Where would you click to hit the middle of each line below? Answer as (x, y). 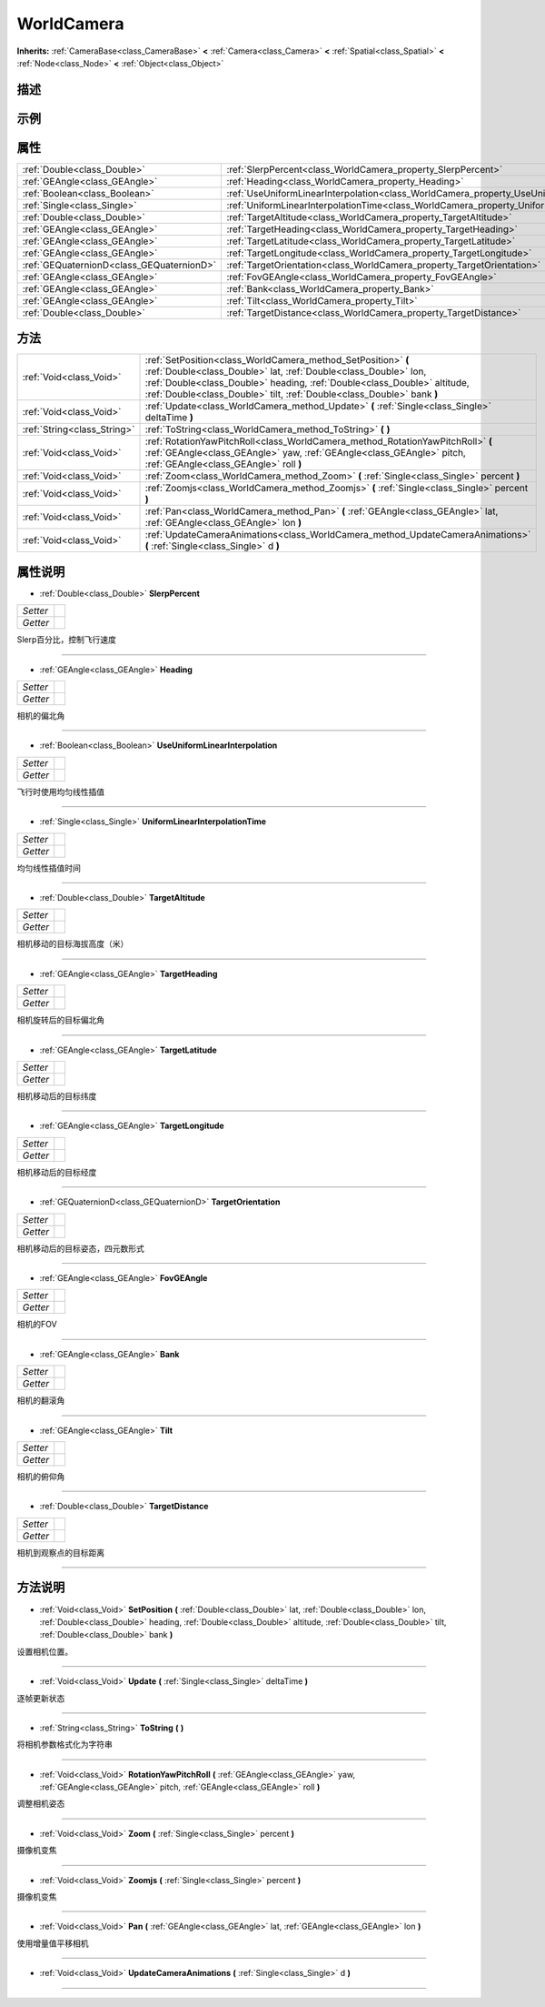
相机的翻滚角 (41, 1400)
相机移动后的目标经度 (57, 1172)
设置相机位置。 (45, 1651)
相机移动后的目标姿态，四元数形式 (80, 1248)
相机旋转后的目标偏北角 (60, 1020)
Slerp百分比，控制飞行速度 (67, 640)
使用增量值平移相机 (53, 1943)
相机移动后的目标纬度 (57, 1095)
